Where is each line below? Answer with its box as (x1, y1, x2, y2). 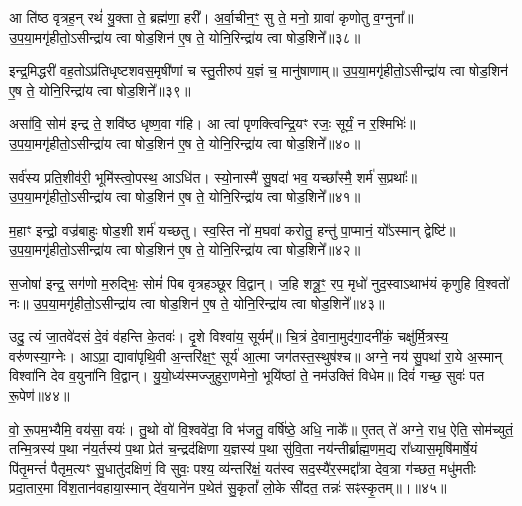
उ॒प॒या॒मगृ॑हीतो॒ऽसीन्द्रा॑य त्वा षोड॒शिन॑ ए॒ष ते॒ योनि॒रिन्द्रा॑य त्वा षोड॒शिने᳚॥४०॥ (9, 132, 361, 153)
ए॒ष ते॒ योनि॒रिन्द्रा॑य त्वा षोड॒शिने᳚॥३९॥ (9, 79, 191, 100)
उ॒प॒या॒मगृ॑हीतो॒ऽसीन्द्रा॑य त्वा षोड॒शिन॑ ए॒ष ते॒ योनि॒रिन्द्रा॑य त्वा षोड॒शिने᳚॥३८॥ (9, 26, 361, 47)
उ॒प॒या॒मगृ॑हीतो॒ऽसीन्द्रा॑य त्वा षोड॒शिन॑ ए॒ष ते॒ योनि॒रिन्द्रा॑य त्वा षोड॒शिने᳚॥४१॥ (9, 186, 361, 207)
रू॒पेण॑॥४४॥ (9, 384, 70, 405)
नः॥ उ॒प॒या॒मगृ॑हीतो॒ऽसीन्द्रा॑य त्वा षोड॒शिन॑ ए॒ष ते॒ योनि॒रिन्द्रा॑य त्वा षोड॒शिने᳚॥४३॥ (9, 292, 385, 313)
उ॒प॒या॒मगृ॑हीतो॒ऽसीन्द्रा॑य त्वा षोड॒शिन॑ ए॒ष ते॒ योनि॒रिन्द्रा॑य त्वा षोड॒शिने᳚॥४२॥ (9, 239, 361, 260)
